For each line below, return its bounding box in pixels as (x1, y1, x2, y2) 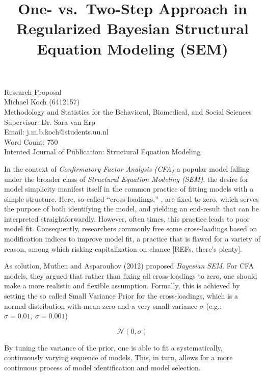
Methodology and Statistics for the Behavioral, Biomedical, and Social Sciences (4, 106, 252, 117)
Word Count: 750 (4, 136, 58, 147)
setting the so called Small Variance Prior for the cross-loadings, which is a (4, 290, 238, 301)
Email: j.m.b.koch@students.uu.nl (4, 126, 109, 137)
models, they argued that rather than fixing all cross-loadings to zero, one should (4, 270, 257, 281)
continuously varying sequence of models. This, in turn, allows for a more (4, 352, 233, 363)
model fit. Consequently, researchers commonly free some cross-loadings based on (4, 223, 257, 234)
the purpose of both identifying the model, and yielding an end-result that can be (4, 203, 259, 214)
